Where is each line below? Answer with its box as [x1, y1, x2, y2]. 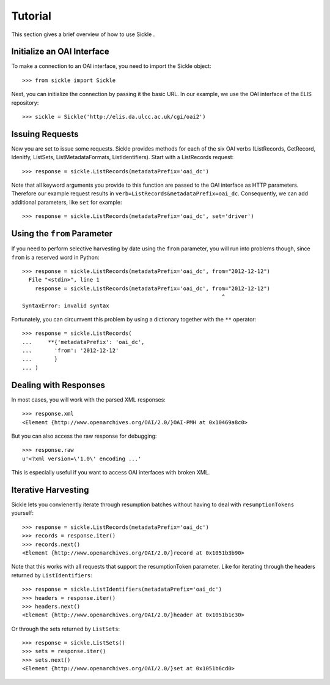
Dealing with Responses [11, 380, 106, 390]
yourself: [11, 509, 34, 517]
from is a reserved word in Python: [11, 253, 100, 261]
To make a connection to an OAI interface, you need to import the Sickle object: [11, 62, 211, 70]
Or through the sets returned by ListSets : [11, 625, 120, 632]
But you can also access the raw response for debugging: [11, 432, 157, 440]
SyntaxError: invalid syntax [22, 302, 109, 309]
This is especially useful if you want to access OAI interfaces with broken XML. [11, 469, 210, 476]
